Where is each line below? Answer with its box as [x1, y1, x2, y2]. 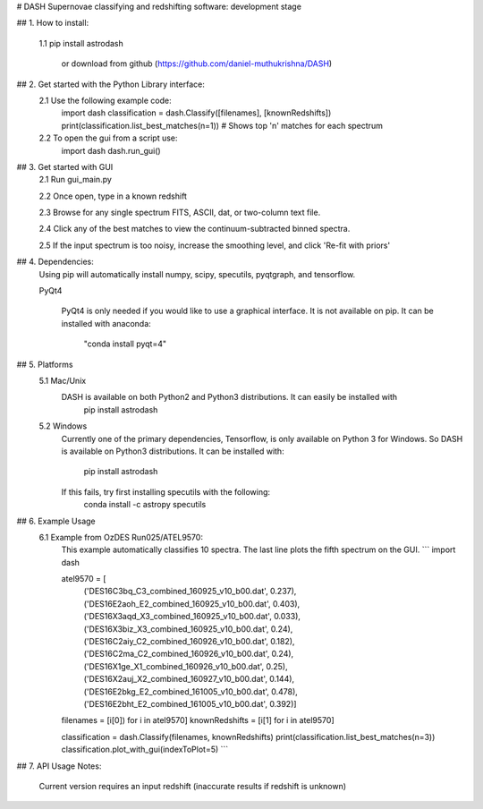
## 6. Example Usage [16, 515, 96, 526]
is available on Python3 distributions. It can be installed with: [61, 446, 285, 456]
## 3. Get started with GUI [16, 161, 114, 172]
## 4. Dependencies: [16, 256, 94, 268]
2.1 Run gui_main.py [38, 175, 112, 185]
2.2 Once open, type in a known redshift [38, 191, 188, 201]
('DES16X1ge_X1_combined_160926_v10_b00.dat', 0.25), [83, 660, 288, 671]
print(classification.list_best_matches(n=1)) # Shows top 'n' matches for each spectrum [61, 120, 384, 131]
